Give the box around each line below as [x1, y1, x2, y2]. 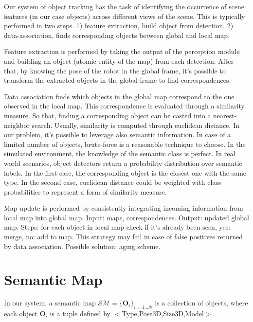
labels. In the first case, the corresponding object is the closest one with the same [4, 167, 247, 178]
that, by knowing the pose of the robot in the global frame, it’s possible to [4, 65, 226, 75]
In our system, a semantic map [4, 298, 96, 308]
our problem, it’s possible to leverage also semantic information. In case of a [4, 129, 231, 140]
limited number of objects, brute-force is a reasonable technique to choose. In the [4, 139, 246, 149]
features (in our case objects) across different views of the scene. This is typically [4, 11, 245, 21]
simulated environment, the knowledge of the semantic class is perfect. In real [4, 148, 235, 159]
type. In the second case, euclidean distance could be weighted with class [4, 177, 221, 187]
